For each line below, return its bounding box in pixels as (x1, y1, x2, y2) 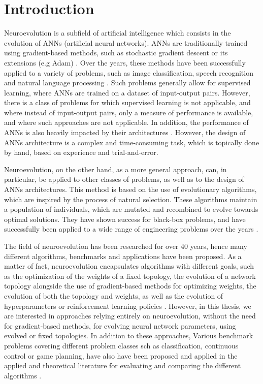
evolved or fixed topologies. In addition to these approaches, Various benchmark (4, 330, 253, 341)
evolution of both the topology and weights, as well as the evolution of (4, 290, 223, 301)
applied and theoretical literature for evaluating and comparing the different (4, 360, 241, 371)
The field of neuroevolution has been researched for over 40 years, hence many (4, 241, 247, 251)
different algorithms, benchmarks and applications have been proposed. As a (4, 250, 242, 261)
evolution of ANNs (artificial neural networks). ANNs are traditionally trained (4, 37, 248, 48)
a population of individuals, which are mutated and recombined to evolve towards (4, 204, 258, 214)
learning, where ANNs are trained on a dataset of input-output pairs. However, (4, 87, 250, 98)
